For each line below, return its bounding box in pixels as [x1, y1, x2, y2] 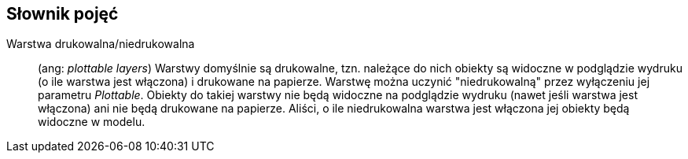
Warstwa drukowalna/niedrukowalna [6, 37, 195, 51]
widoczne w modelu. [38, 115, 145, 129]
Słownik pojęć [6, 4, 119, 24]
